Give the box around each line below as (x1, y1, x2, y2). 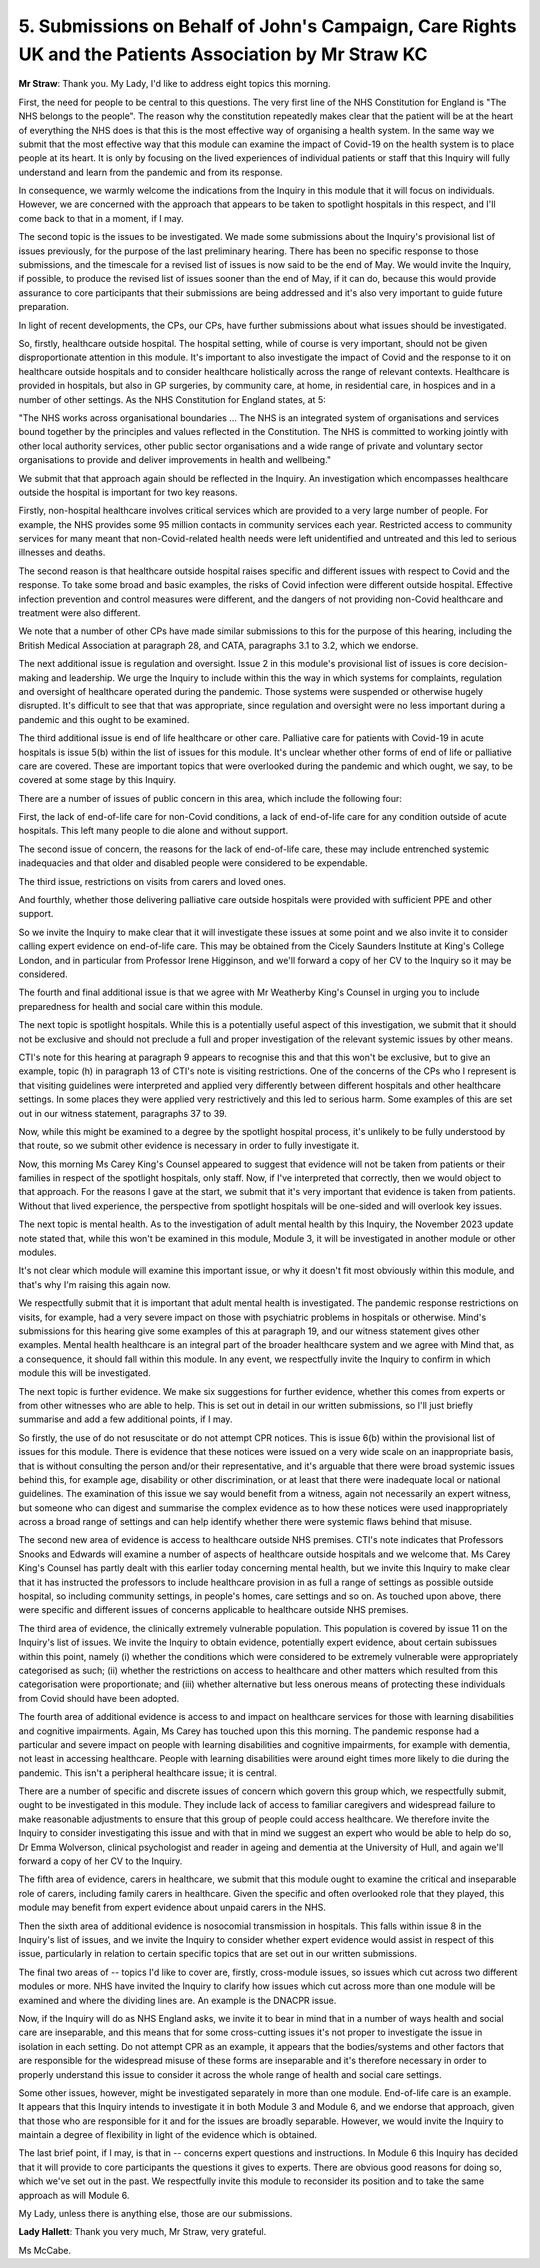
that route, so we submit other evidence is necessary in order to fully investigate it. (18, 1140, 360, 1152)
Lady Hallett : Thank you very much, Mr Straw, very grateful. (18, 2226, 267, 2238)
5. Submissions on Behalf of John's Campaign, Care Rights (18, 15, 517, 37)
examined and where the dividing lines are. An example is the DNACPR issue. (18, 1994, 337, 2006)
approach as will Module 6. (18, 2189, 130, 2201)
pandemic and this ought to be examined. (18, 713, 190, 725)
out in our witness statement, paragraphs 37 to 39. (18, 1107, 227, 1119)
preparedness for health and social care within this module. (18, 1000, 264, 1012)
